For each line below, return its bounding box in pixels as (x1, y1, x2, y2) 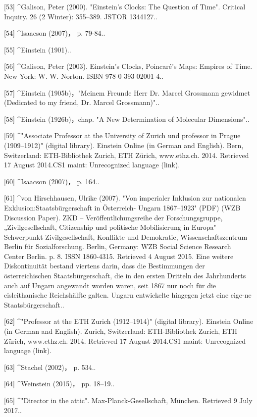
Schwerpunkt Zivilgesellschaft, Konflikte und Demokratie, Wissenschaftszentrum (4, 231, 248, 242)
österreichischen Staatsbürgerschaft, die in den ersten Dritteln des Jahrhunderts (4, 270, 246, 281)
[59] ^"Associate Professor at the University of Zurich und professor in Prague (4, 130, 241, 141)
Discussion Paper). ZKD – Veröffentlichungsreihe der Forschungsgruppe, (4, 212, 223, 222)
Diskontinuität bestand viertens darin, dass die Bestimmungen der (4, 261, 205, 271)
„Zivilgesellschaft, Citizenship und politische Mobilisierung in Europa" (4, 222, 216, 232)
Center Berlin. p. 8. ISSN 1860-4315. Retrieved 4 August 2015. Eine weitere (4, 251, 234, 261)
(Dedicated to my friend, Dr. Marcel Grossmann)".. (4, 97, 160, 107)
